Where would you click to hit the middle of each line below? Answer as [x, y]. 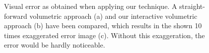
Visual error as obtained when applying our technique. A [91, 6]
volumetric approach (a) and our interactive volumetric [113, 16]
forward [16, 16]
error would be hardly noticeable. [55, 45]
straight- [192, 6]
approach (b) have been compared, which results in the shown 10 [103, 26]
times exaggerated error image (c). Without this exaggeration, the [104, 35]
